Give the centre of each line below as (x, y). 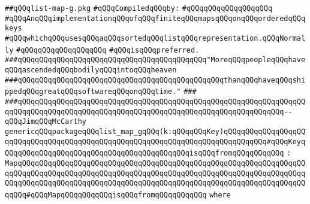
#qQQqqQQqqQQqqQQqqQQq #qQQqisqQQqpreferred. (108, 50)
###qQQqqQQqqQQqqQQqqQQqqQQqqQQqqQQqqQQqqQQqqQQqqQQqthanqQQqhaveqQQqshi (155, 80)
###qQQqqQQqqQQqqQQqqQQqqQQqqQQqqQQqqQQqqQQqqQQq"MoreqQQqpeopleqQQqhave (155, 60)
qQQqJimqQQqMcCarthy (46, 122)
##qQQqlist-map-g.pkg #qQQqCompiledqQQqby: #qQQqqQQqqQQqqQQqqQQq (139, 8)
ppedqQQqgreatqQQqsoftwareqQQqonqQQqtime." (93, 92)
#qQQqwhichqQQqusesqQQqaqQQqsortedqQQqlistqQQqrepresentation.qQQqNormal (155, 38)
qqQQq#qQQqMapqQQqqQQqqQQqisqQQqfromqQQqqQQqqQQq (106, 195)
